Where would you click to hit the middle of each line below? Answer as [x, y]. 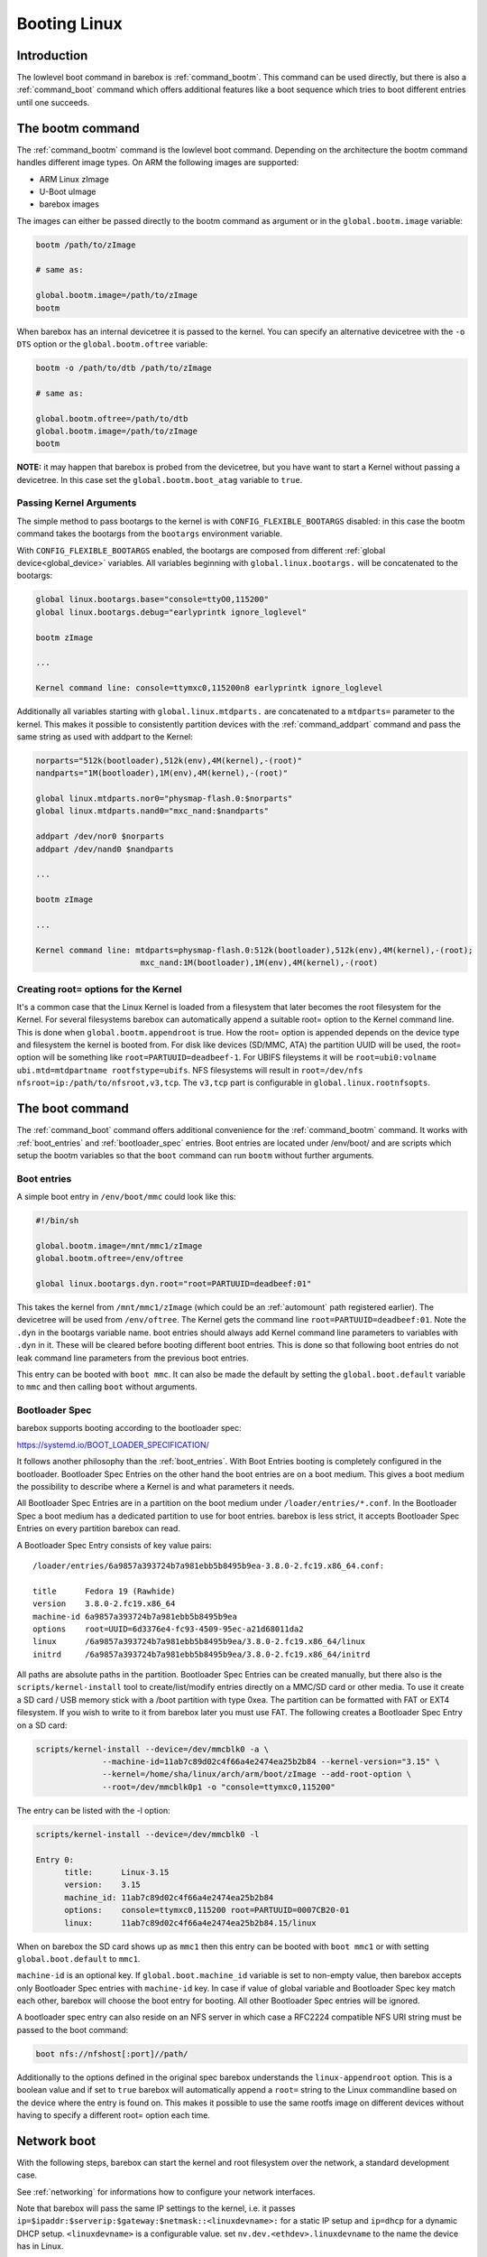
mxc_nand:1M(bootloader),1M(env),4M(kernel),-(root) [259, 963]
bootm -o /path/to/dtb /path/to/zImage [124, 368]
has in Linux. [40, 2246]
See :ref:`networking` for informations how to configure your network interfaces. [166, 2192]
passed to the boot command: [73, 2029]
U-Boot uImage [68, 191]
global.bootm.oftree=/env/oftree [110, 1259]
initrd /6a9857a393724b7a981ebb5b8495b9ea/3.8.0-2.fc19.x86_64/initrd [202, 1654]
